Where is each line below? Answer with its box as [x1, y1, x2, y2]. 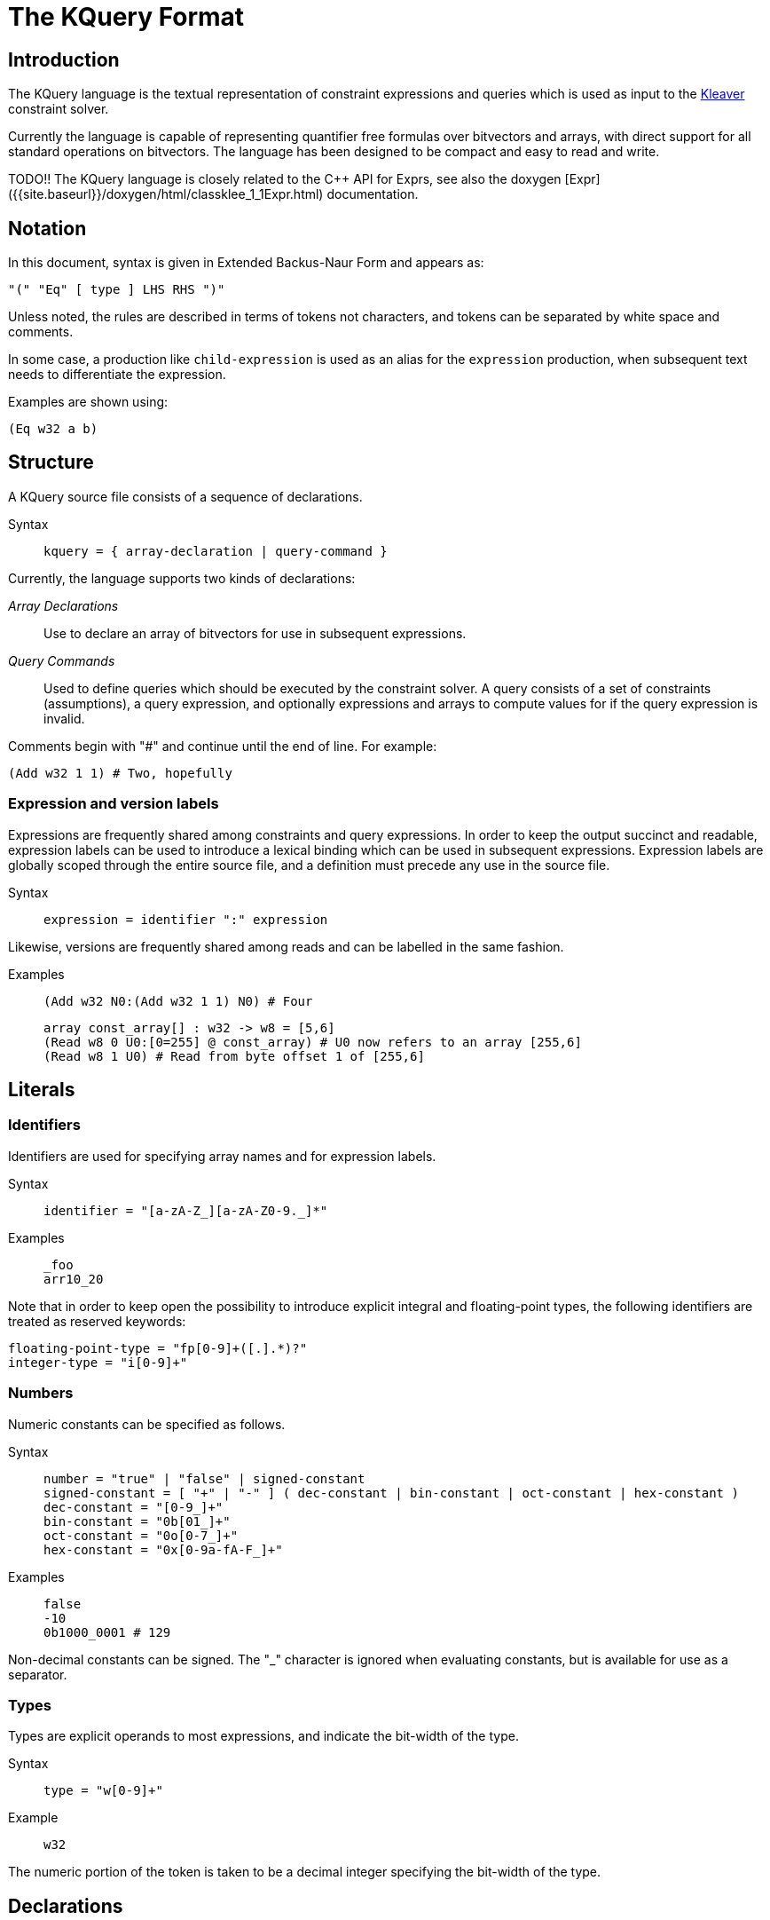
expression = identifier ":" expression [43, 912, 328, 927]
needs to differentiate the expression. [8, 367, 226, 383]
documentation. [326, 186, 419, 202]
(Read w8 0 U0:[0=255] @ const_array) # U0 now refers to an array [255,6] [43, 1034, 582, 1049]
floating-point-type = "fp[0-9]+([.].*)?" [8, 1340, 308, 1355]
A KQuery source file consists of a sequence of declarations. [8, 488, 363, 504]
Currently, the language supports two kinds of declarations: [8, 570, 356, 586]
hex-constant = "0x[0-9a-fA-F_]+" [43, 1542, 283, 1557]
